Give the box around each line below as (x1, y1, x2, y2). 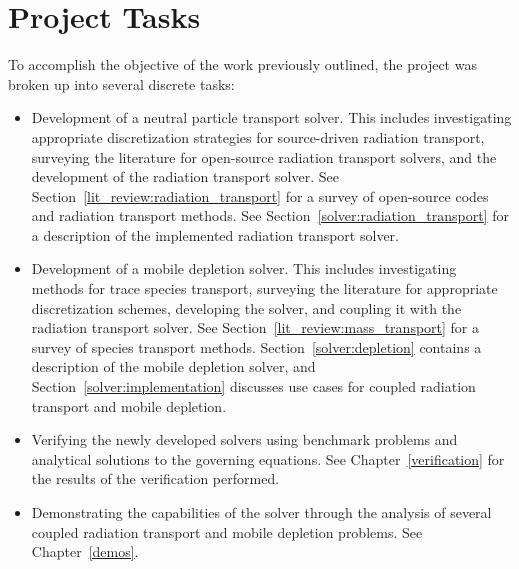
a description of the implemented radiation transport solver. (31, 224, 399, 245)
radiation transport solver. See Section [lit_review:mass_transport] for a (31, 317, 480, 338)
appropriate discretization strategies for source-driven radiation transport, (31, 126, 485, 147)
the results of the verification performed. (31, 468, 280, 489)
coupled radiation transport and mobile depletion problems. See (31, 521, 423, 542)
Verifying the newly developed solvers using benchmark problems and (31, 429, 458, 450)
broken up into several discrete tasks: (8, 73, 235, 94)
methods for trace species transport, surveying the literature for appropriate (31, 278, 498, 299)
